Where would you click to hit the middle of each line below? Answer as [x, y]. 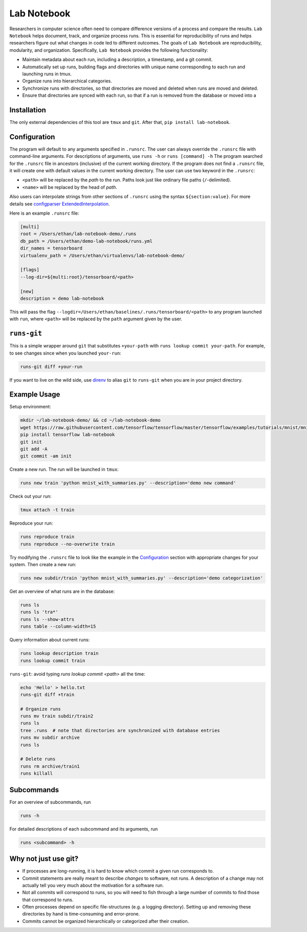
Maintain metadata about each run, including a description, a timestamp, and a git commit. [117, 59]
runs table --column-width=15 [58, 627]
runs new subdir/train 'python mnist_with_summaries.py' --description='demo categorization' [142, 578]
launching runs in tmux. [47, 74]
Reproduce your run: [31, 523]
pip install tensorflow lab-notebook [68, 435]
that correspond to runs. [48, 900]
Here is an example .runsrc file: [44, 213]
